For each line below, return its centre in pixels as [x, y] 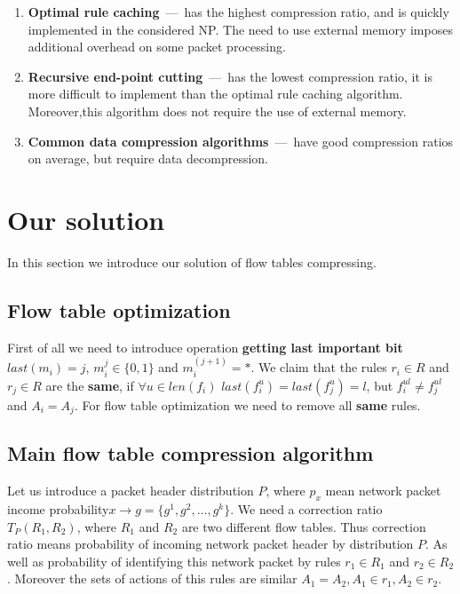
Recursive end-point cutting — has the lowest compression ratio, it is [230, 76]
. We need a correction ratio [306, 508]
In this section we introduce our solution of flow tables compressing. [192, 261]
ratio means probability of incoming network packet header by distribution [210, 544]
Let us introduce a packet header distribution [131, 491]
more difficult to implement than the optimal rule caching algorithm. [215, 94]
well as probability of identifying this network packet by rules [174, 561]
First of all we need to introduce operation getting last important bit [205, 347]
